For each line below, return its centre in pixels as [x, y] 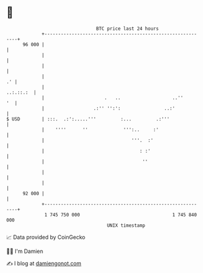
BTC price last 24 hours [128, 29]
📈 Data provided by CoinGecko [46, 237]
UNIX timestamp [126, 225]
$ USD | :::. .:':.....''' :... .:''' [88, 119]
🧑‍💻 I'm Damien [25, 251]
